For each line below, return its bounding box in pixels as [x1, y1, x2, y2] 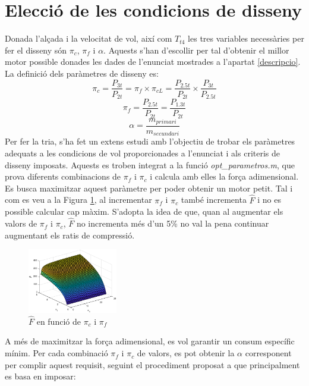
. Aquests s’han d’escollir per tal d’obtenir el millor [103, 43, 289, 56]
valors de [5, 217, 37, 230]
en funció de [36, 315, 81, 327]
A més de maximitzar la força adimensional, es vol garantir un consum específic [5, 335, 295, 347]
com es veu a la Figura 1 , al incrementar [5, 193, 152, 206]
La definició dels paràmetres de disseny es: [5, 67, 159, 79]
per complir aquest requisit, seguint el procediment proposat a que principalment [5, 358, 300, 371]
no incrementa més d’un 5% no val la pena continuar [76, 217, 269, 230]
